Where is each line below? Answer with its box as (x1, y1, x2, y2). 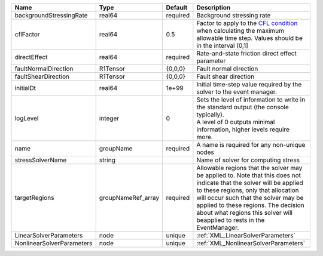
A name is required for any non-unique (196, 141, 306, 149)
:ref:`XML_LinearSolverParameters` (196, 232, 295, 239)
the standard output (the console (196, 103, 290, 111)
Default (166, 4, 188, 11)
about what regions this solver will (196, 209, 293, 217)
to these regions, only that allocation (196, 186, 299, 194)
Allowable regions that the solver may (196, 164, 303, 172)
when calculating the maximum (196, 27, 284, 35)
